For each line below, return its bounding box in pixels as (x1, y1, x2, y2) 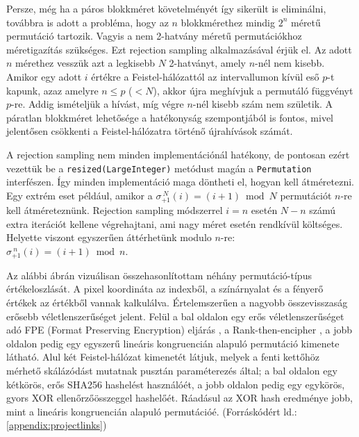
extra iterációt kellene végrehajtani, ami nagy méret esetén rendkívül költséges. (6, 216, 343, 231)
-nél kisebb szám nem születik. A (192, 97, 333, 111)
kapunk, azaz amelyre (6, 83, 99, 97)
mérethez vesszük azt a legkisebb (15, 56, 155, 70)
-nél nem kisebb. (255, 56, 325, 70)
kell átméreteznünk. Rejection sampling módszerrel (6, 202, 223, 217)
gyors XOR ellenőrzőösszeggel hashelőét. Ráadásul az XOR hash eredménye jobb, (6, 390, 353, 405)
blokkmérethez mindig (181, 15, 275, 29)
